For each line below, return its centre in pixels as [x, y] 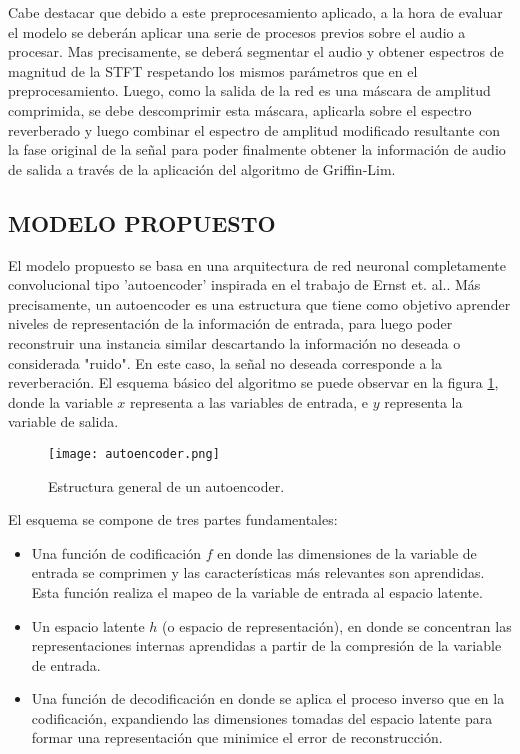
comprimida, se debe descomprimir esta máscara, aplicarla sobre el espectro [240, 109]
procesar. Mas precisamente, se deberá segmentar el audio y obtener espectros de [256, 51]
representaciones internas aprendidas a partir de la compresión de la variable [266, 645]
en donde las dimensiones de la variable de [347, 552]
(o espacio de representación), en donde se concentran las [337, 625]
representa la [423, 401]
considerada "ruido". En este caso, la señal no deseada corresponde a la [225, 362]
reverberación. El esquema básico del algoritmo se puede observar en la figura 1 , [253, 382]
